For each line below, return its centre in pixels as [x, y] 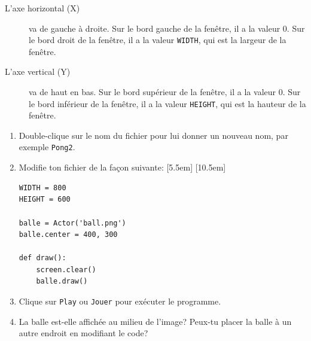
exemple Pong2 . [47, 147]
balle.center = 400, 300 [68, 235]
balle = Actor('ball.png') [72, 223]
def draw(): [42, 258]
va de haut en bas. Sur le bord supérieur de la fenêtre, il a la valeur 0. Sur [165, 92]
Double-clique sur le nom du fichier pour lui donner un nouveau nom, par [153, 135]
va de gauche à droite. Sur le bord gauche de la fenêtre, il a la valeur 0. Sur [167, 28]
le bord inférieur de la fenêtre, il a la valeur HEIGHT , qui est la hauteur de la [167, 103]
